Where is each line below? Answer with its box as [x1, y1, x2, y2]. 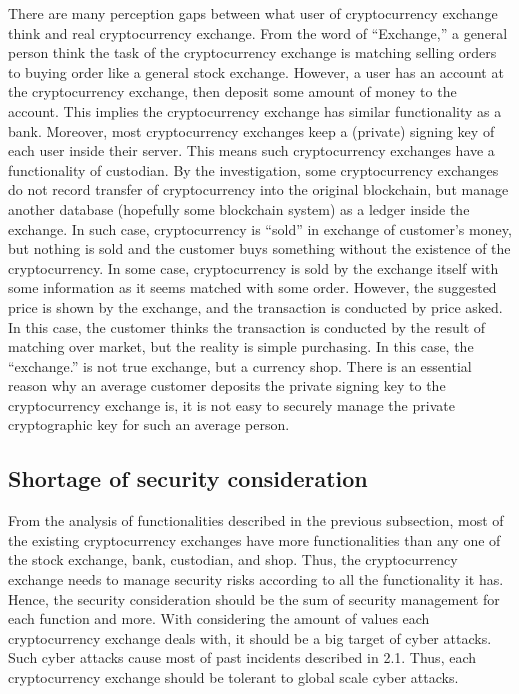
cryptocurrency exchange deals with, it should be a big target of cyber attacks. [8, 627, 492, 648]
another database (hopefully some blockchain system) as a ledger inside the [8, 198, 470, 219]
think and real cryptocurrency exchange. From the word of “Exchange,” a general [8, 22, 508, 43]
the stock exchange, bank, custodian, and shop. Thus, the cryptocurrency [8, 549, 458, 570]
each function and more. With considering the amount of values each [8, 608, 430, 629]
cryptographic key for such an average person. [8, 414, 290, 435]
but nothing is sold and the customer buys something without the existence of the [8, 238, 511, 259]
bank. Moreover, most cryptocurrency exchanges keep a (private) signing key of [8, 120, 495, 141]
